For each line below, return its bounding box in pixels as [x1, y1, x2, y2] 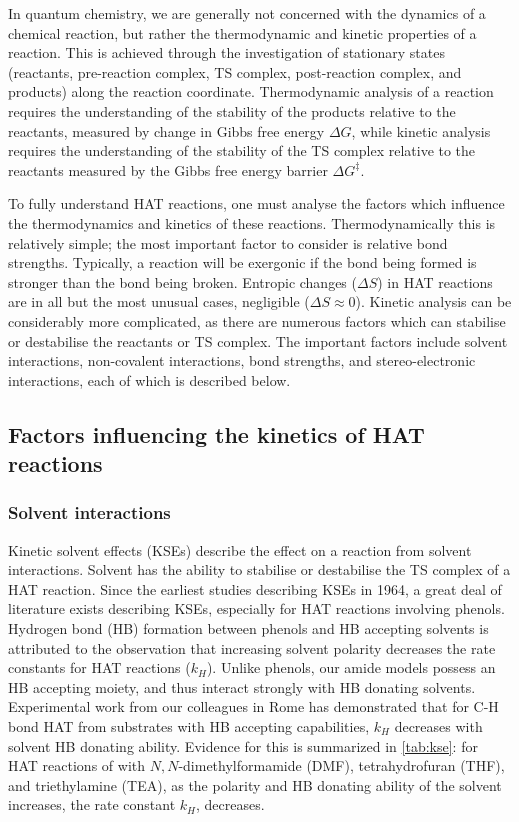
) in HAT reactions [377, 271, 493, 292]
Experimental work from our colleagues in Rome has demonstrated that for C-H [8, 696, 499, 717]
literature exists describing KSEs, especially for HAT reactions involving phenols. [8, 598, 505, 619]
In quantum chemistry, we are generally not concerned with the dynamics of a [8, 3, 486, 23]
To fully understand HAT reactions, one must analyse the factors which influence [8, 193, 505, 214]
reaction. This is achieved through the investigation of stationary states [8, 42, 445, 63]
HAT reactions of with [8, 755, 146, 776]
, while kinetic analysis [351, 120, 491, 141]
